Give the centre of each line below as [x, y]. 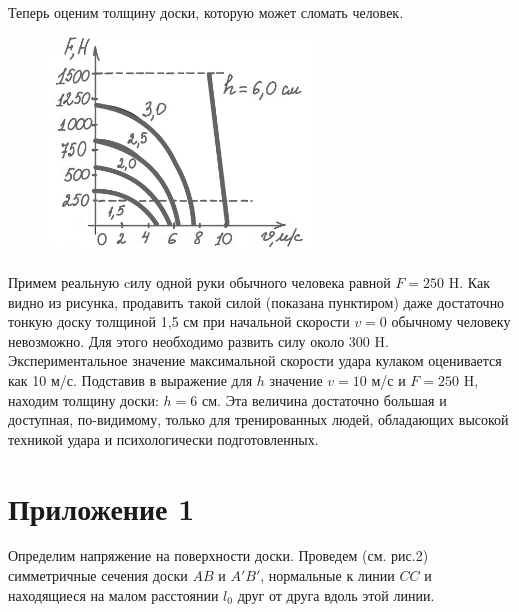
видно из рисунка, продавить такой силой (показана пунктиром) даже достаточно [256, 301]
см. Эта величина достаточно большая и [324, 399]
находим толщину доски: [83, 399]
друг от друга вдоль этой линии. [336, 594]
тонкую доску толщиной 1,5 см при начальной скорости [179, 321]
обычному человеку [451, 321]
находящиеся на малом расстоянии [113, 594]
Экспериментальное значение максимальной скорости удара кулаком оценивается [255, 360]
